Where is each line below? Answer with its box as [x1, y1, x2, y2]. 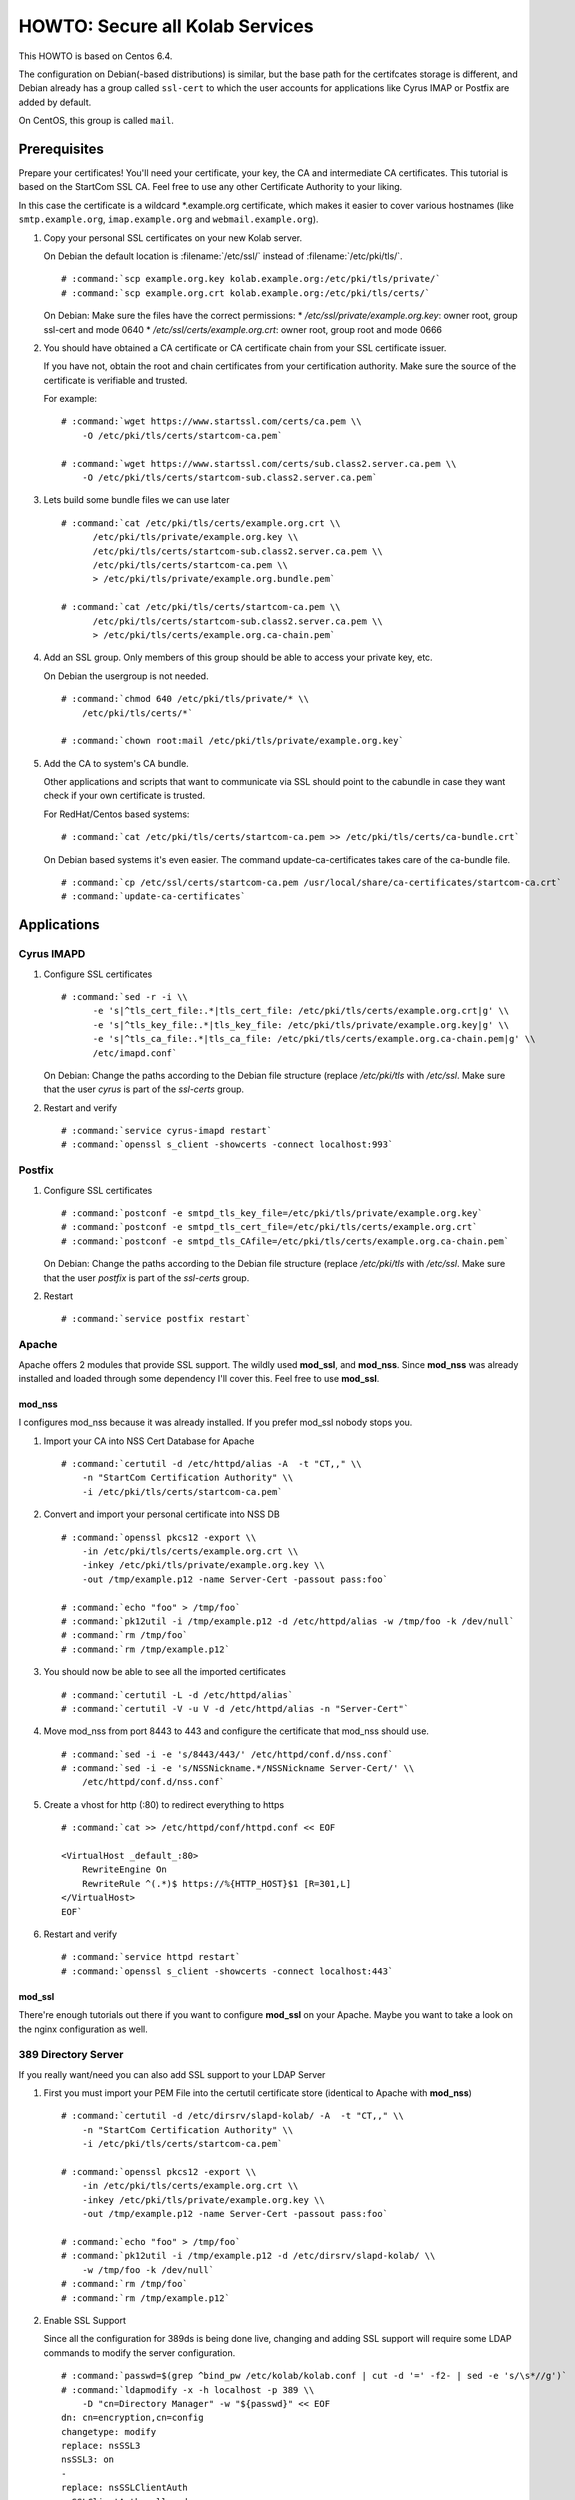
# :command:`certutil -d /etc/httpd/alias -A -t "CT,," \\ [61, 1458, 362, 1470]
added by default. [18, 96, 92, 108]
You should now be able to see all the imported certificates [43, 1666, 287, 1678]
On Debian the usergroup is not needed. [43, 670, 209, 682]
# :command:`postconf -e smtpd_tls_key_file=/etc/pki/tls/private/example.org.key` [61, 1208, 484, 1219]
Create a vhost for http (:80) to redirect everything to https [43, 1798, 285, 1810]
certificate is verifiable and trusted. [43, 374, 188, 386]
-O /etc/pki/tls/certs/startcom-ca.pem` [81, 430, 284, 441]
